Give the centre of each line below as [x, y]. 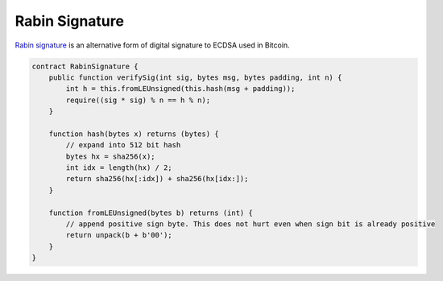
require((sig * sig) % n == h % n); [138, 100]
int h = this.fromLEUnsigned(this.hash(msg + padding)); [180, 89]
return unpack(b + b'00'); [119, 235]
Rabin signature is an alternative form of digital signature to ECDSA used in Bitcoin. [152, 45]
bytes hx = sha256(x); [111, 156]
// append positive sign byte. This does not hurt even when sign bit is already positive [250, 224]
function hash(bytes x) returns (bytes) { [134, 134]
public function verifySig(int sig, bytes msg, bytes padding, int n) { [195, 77]
